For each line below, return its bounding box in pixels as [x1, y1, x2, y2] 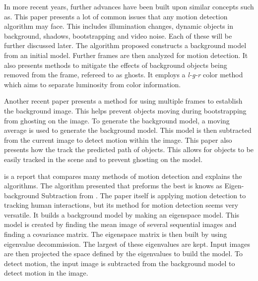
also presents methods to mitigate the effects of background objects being [4, 59, 227, 70]
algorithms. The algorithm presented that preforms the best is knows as [4, 180, 222, 191]
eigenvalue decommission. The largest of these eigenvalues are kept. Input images [4, 238, 250, 249]
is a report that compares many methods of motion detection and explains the [4, 170, 242, 181]
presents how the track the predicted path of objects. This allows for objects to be [4, 144, 254, 155]
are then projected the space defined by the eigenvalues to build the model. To [4, 248, 243, 259]
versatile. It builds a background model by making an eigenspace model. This [4, 209, 240, 220]
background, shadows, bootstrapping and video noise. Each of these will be [4, 30, 232, 41]
